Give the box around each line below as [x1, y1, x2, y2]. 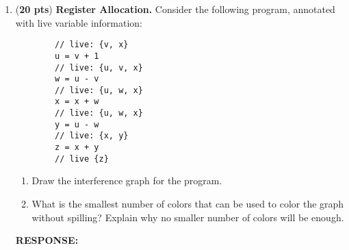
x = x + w [55, 97, 99, 107]
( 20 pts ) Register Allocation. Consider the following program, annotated [15, 2, 335, 16]
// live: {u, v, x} [55, 62, 143, 73]
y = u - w [55, 119, 99, 129]
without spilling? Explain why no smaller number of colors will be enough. [31, 210, 344, 224]
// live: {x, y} [55, 131, 129, 141]
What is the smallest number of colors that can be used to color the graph [31, 197, 344, 210]
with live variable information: [15, 15, 143, 29]
